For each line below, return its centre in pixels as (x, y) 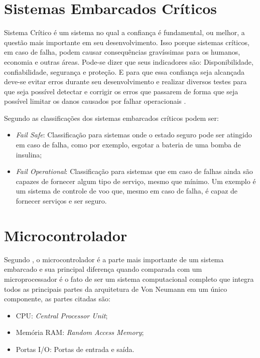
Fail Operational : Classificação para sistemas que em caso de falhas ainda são (134, 171)
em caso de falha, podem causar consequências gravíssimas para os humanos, (122, 52)
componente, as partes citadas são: (57, 299)
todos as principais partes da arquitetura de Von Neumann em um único (116, 289)
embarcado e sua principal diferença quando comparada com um (103, 269)
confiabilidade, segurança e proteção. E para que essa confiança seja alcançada (124, 71)
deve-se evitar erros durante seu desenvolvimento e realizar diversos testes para (125, 81)
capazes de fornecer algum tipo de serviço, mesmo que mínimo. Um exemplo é (136, 181)
